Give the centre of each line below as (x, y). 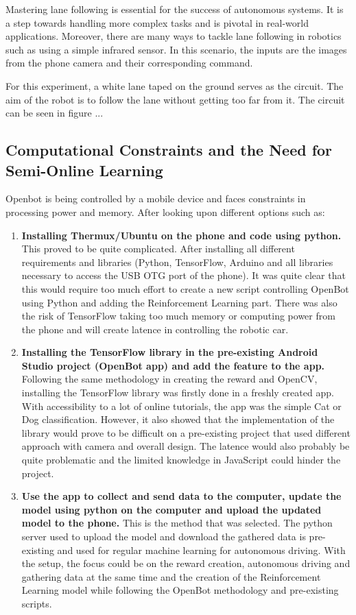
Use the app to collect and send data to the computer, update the (181, 496)
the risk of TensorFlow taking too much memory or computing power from (178, 316)
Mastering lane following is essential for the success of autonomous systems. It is (175, 9)
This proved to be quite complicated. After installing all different (158, 249)
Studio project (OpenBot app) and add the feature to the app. (173, 365)
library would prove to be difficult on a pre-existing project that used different (186, 432)
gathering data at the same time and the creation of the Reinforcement (171, 576)
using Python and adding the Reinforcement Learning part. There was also (179, 302)
